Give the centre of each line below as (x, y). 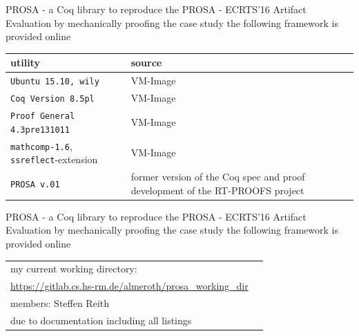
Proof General (43, 116)
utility (25, 63)
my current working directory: (74, 269)
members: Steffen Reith (60, 302)
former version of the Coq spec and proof (218, 177)
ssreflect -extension (54, 159)
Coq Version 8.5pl (52, 99)
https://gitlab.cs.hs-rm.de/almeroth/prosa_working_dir (129, 286)
